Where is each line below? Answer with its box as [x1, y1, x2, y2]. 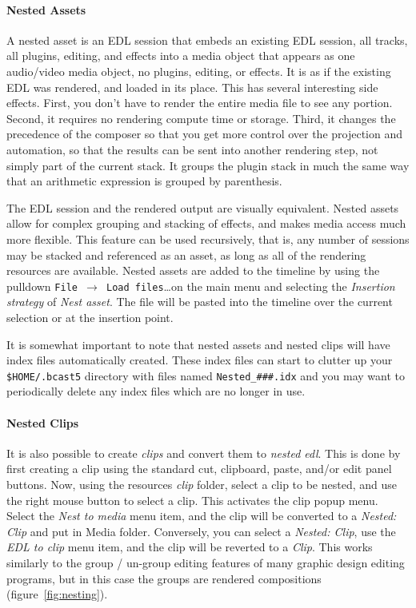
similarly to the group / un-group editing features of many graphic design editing [6, 554, 405, 570]
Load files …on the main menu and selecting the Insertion [106, 277, 395, 294]
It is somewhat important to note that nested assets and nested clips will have [6, 336, 390, 352]
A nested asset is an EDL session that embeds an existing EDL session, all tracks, [6, 31, 408, 48]
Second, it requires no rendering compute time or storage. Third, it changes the [6, 109, 396, 126]
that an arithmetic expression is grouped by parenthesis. [6, 173, 282, 189]
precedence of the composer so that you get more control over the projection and [6, 125, 403, 142]
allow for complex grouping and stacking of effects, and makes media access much [6, 215, 406, 232]
